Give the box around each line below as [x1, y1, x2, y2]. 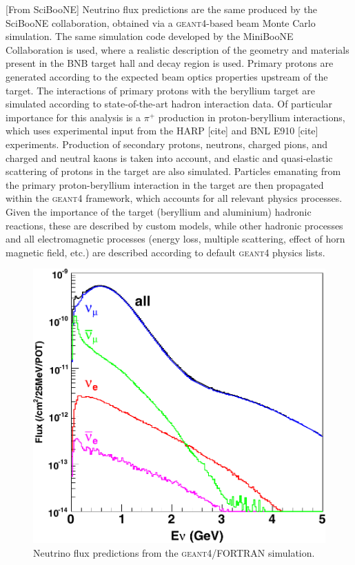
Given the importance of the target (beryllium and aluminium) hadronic [6, 204, 312, 218]
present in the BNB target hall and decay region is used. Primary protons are [6, 56, 334, 70]
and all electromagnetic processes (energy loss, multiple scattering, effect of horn [6, 232, 345, 246]
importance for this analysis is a [6, 110, 141, 124]
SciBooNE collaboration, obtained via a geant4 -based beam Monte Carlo [6, 15, 316, 30]
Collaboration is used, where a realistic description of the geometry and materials [6, 42, 349, 56]
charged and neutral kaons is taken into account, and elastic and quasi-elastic [6, 150, 333, 165]
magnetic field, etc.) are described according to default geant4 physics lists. [6, 245, 325, 259]
